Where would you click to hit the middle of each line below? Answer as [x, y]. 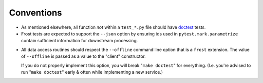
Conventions [36, 13]
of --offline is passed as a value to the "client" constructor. [84, 56]
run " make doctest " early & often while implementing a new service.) [92, 72]
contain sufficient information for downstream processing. [80, 41]
